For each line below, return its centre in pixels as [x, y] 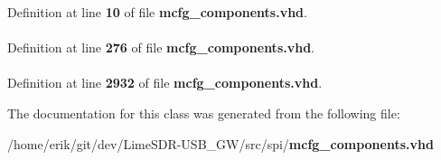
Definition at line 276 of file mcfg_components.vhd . [161, 47]
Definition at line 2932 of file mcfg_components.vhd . [165, 83]
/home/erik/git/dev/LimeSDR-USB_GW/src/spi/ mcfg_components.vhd [220, 143]
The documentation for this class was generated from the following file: [204, 113]
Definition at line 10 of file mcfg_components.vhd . [157, 12]
